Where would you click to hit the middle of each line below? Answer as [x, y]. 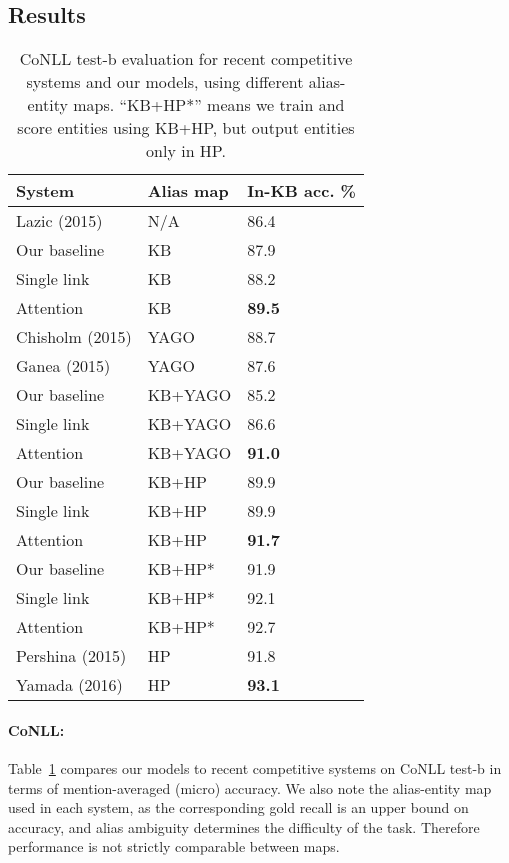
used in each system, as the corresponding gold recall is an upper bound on [238, 807]
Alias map [188, 191]
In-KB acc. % [301, 191]
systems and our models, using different [165, 82]
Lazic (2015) [59, 221]
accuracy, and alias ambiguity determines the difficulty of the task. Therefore [244, 826]
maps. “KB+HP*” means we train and [209, 105]
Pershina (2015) [71, 656]
